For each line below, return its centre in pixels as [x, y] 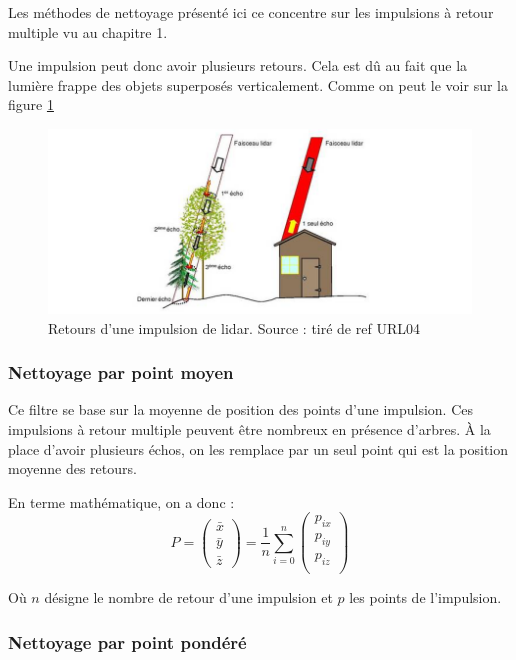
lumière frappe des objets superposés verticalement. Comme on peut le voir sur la [258, 84]
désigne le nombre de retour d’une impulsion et [188, 597]
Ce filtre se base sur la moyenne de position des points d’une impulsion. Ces [240, 409]
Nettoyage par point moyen [121, 372]
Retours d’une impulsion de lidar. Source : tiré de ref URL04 [234, 327]
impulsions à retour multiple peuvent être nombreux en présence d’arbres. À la [249, 429]
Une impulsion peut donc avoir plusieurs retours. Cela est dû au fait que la [238, 65]
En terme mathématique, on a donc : [121, 501]
